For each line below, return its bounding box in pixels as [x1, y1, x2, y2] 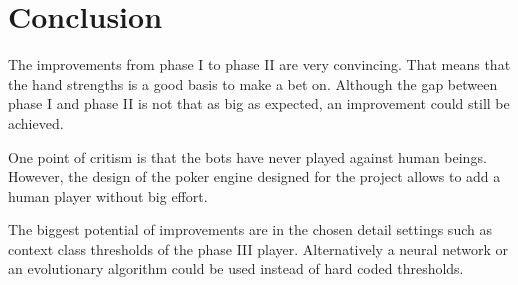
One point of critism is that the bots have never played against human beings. [8, 146, 487, 167]
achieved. [8, 112, 64, 133]
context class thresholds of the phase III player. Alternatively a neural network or [8, 238, 508, 259]
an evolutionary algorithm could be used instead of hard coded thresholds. [8, 258, 464, 279]
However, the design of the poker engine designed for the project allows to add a [8, 166, 501, 187]
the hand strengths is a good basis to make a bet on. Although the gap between [8, 73, 498, 94]
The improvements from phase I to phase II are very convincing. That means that [8, 54, 511, 75]
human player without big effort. [8, 185, 208, 206]
